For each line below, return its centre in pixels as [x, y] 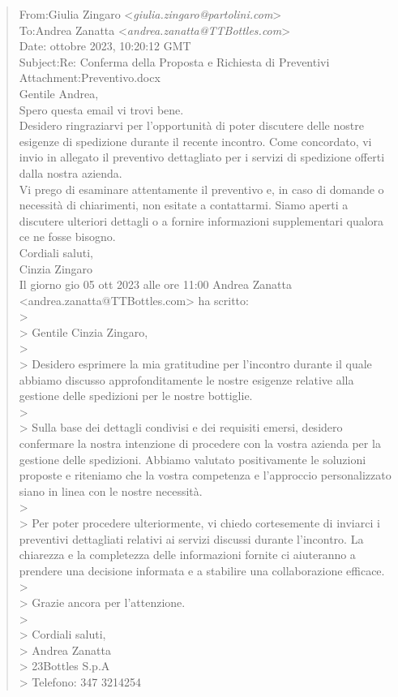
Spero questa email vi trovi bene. [101, 109]
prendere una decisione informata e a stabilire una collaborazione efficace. [202, 570]
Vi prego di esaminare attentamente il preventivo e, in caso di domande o [201, 189]
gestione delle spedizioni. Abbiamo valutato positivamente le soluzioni [193, 459]
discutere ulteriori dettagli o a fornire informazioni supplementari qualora [201, 220]
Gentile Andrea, [59, 93]
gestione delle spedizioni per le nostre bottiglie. [136, 396]
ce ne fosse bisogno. [67, 237]
